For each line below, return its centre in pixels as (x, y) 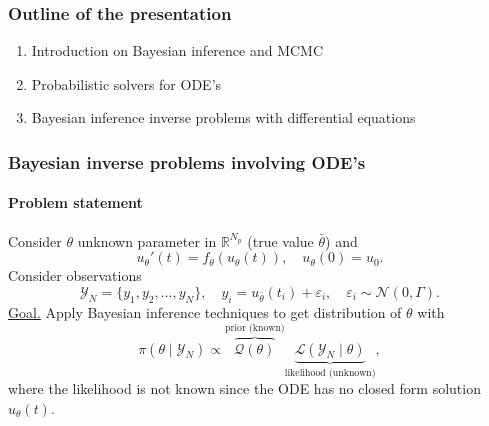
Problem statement (75, 202)
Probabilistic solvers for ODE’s (126, 83)
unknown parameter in (147, 240)
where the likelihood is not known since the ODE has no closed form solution (244, 388)
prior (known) (254, 327)
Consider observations (75, 275)
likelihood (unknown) (330, 372)
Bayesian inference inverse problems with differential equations (223, 117)
